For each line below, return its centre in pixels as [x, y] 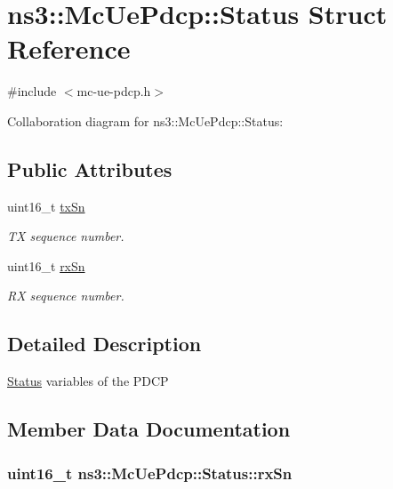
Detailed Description [104, 344]
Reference [69, 48]
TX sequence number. [66, 236]
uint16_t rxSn [46, 265]
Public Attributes [90, 168]
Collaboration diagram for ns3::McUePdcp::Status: [145, 120]
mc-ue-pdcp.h [114, 91]
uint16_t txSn [46, 206]
